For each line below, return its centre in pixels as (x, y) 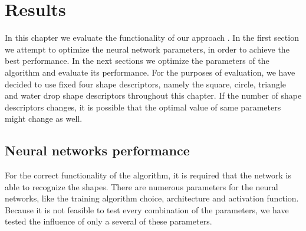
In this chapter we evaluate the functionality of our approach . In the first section (152, 38)
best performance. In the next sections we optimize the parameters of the (137, 61)
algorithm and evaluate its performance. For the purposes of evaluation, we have (150, 72)
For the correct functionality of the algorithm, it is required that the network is (148, 175)
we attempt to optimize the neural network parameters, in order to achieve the (147, 49)
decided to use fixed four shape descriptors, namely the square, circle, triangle (146, 84)
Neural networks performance (97, 150)
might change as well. (44, 118)
